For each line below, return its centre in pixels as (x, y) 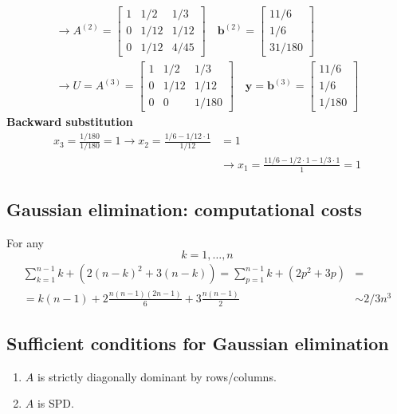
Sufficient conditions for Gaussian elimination (198, 343)
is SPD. (55, 403)
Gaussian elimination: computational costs (185, 209)
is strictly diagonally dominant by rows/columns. (157, 376)
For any (25, 242)
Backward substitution (70, 122)
